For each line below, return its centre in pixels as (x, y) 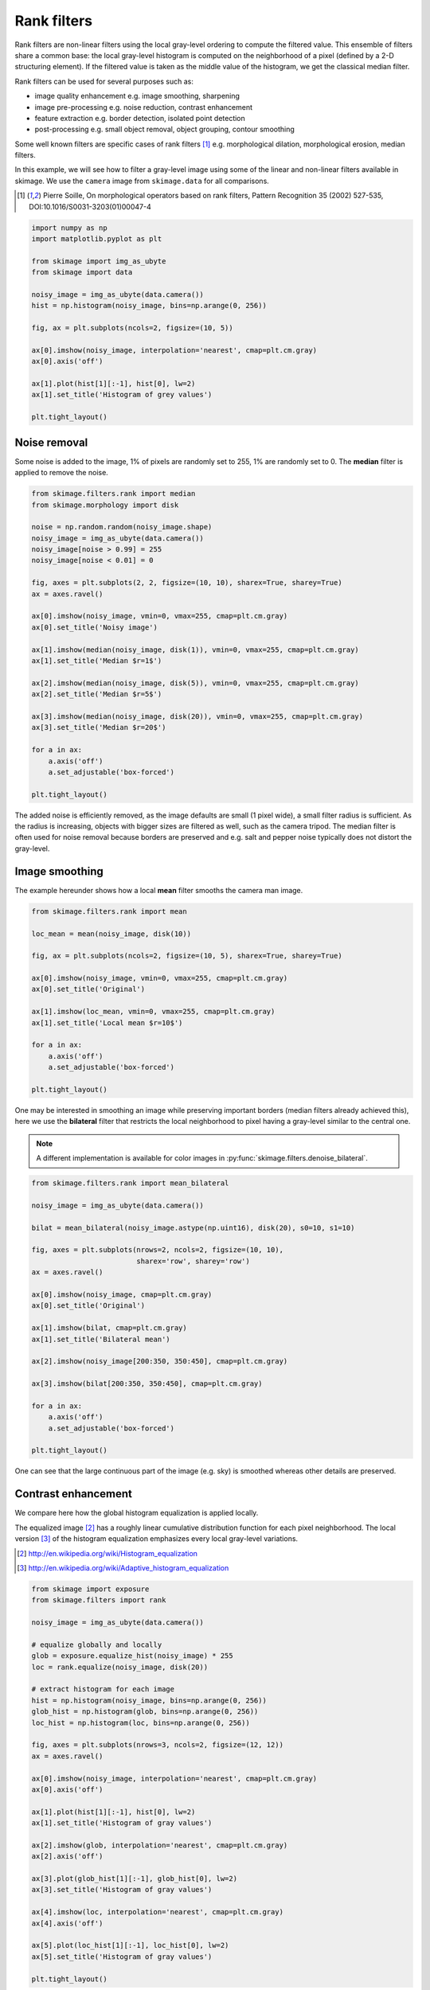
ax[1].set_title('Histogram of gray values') (122, 1823)
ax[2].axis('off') (67, 1856)
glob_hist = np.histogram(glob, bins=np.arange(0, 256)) (145, 1712)
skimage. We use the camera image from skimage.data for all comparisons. (142, 181)
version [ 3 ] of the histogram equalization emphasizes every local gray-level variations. (156, 1539)
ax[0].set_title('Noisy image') (95, 627)
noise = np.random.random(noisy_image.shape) (122, 527)
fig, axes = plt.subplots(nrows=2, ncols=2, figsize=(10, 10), (158, 1250)
